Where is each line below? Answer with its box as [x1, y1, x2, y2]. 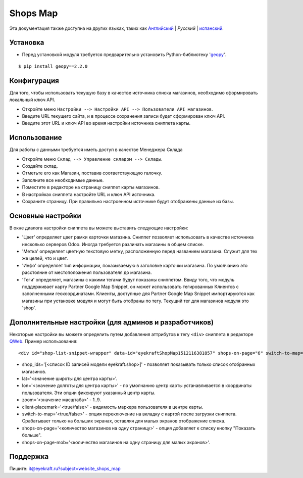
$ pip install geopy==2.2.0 [18, 63, 88, 69]
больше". [22, 432, 42, 438]
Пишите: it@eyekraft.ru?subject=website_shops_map [9, 465, 121, 472]
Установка [9, 38, 44, 47]
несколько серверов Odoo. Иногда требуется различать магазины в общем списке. [22, 241, 204, 247]
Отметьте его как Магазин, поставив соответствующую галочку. [22, 170, 163, 176]
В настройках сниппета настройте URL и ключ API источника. [22, 191, 156, 197]
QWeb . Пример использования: [9, 339, 78, 345]
